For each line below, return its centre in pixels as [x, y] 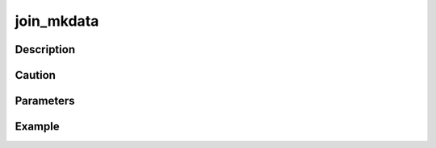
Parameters [45, 101]
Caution [36, 75]
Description [45, 49]
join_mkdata [57, 21]
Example [37, 127]
